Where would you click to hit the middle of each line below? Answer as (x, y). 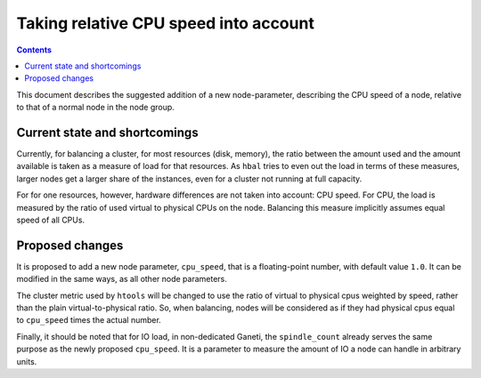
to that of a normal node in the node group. (96, 108)
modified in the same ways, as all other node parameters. (122, 279)
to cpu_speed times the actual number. (89, 320)
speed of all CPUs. (50, 220)
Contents (34, 50)
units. (27, 361)
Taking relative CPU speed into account (166, 23)
